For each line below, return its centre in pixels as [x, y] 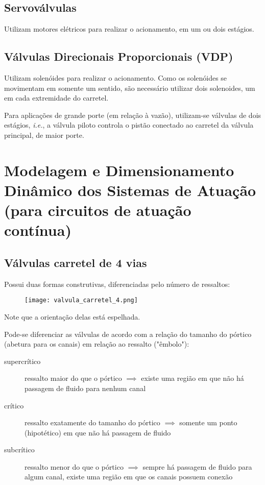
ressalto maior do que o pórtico [73, 378]
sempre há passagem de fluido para [197, 466]
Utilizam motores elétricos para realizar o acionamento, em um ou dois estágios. [129, 29]
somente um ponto [208, 422]
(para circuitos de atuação [98, 210]
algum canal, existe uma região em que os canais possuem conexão [129, 477]
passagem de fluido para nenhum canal [85, 388]
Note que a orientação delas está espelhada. [72, 316]
